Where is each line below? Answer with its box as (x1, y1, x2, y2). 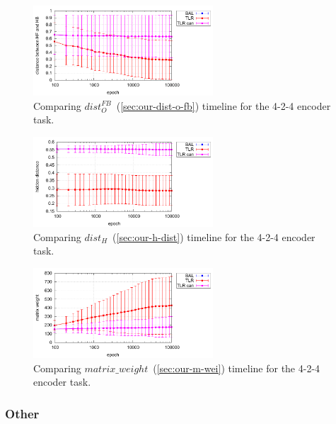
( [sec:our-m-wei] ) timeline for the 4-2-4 (153, 360, 320, 375)
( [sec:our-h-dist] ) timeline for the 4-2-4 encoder (112, 229, 315, 244)
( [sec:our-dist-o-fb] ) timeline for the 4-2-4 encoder (116, 98, 331, 113)
